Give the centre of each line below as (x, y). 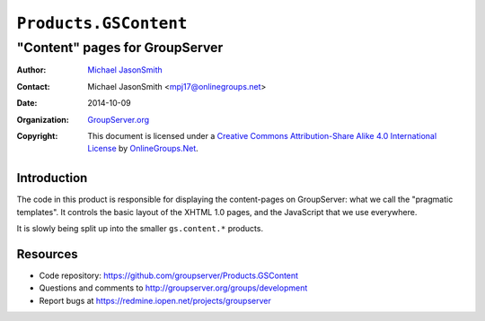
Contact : (34, 86)
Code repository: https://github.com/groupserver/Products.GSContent (169, 275)
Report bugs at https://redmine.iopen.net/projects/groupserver (155, 300)
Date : (27, 103)
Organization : (43, 119)
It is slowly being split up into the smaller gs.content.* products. (140, 229)
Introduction (52, 178)
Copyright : (37, 135)
